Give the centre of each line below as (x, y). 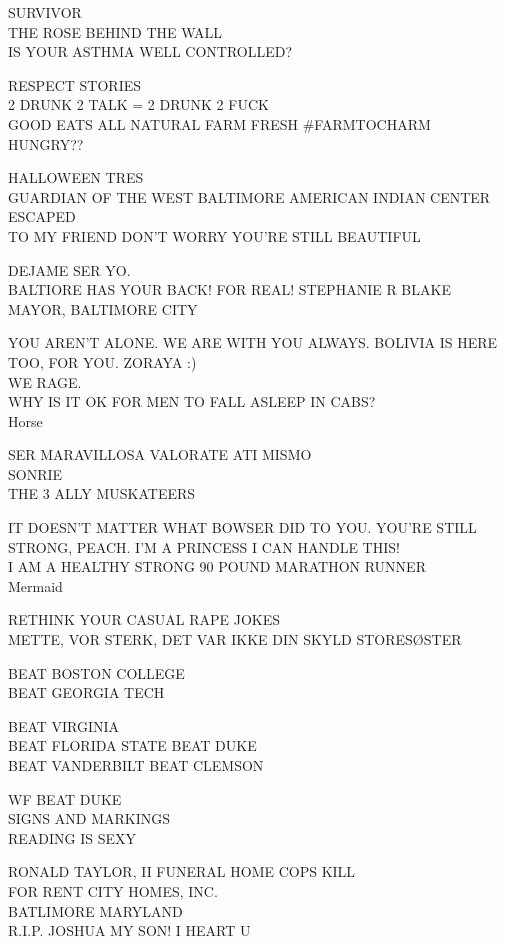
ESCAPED (42, 216)
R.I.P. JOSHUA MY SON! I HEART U (129, 930)
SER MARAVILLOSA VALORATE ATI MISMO (160, 454)
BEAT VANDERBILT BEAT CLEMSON (136, 765)
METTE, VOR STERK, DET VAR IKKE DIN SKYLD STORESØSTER (235, 639)
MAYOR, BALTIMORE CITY (103, 308)
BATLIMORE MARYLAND (95, 910)
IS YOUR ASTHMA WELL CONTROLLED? (150, 51)
